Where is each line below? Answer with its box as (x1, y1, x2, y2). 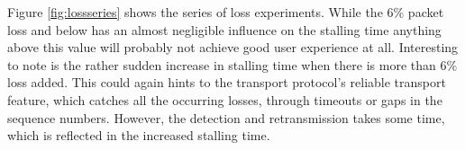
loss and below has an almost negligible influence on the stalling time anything (7, 20, 442, 39)
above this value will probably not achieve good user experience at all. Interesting (7, 38, 459, 57)
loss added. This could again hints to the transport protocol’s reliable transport (7, 73, 446, 92)
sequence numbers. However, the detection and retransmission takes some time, (7, 108, 445, 127)
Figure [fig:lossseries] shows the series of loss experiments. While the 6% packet (7, 3, 444, 21)
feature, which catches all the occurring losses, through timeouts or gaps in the (7, 90, 442, 109)
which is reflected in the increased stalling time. (7, 126, 270, 145)
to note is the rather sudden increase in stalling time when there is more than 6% (7, 55, 458, 74)
